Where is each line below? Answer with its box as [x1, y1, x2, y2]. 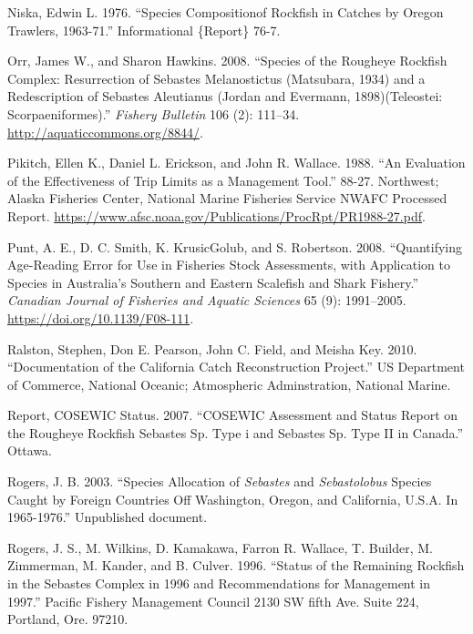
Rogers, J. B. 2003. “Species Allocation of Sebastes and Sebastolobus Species [7, 472, 432, 491]
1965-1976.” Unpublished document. [7, 507, 208, 527]
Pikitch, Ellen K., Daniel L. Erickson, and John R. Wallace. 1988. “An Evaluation [7, 153, 466, 172]
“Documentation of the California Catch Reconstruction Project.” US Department [7, 357, 465, 376]
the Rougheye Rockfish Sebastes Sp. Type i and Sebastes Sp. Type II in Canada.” [7, 423, 464, 442]
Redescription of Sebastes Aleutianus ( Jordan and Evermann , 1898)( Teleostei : [7, 87, 443, 106]
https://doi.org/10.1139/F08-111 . [7, 308, 194, 327]
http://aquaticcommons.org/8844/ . [7, 122, 203, 141]
